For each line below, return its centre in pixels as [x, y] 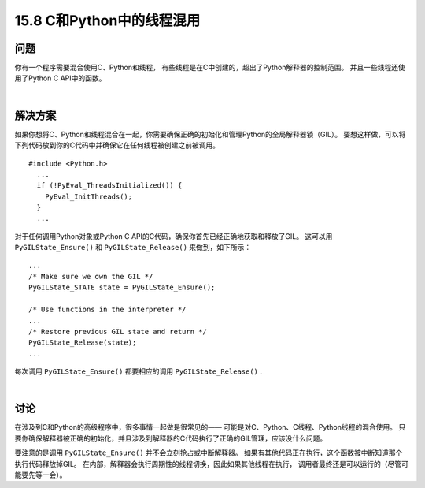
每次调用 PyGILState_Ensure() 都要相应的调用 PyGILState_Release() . [139, 371]
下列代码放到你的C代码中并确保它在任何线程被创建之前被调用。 [117, 145]
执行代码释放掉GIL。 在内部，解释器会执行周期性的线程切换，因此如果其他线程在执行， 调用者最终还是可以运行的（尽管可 [211, 464]
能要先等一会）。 [41, 475]
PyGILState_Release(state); [83, 343]
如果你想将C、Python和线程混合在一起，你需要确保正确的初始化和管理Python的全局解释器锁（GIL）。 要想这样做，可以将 [210, 134]
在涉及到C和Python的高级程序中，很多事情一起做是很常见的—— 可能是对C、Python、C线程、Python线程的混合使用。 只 [210, 427]
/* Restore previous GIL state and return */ [118, 332]
